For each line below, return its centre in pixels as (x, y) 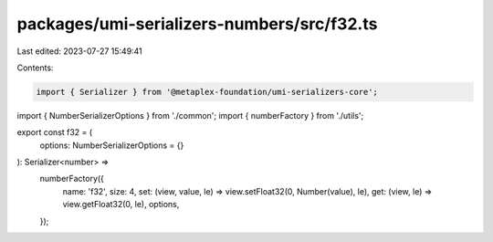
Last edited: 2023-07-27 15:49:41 (80, 51)
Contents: (35, 68)
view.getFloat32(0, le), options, (121, 205)
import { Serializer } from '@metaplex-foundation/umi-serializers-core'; (207, 92)
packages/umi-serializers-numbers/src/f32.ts (197, 24)
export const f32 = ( (55, 132)
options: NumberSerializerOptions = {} (112, 145)
